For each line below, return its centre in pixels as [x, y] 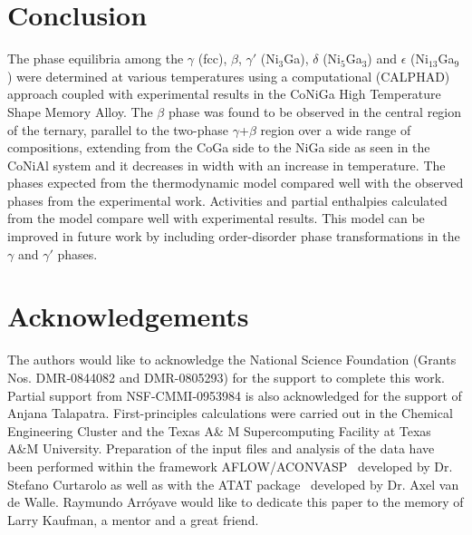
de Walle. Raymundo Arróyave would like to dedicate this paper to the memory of [236, 502]
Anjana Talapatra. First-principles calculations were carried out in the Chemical [230, 413]
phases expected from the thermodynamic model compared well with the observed [236, 183]
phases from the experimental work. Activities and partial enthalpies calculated [227, 200]
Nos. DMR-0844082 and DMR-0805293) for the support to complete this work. [226, 377]
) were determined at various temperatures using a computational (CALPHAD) [229, 76]
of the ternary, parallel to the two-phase [118, 129]
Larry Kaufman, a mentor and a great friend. [133, 519]
